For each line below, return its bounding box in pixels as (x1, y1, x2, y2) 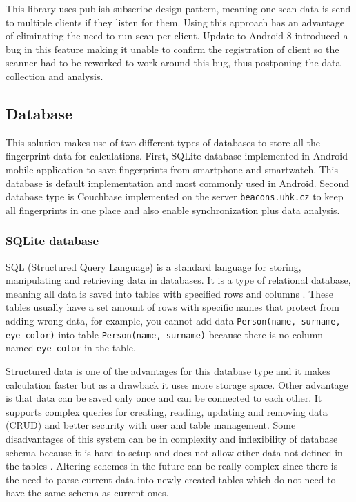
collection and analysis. (6, 68, 103, 83)
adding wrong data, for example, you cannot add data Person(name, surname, (6, 313, 341, 327)
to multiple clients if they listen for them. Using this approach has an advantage (6, 15, 344, 29)
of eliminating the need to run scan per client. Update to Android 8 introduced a (6, 28, 348, 43)
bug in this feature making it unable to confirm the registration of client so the (6, 41, 339, 56)
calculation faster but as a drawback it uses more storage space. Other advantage (6, 377, 348, 392)
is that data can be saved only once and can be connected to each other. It (6, 391, 322, 405)
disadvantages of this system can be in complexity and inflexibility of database (6, 431, 338, 445)
